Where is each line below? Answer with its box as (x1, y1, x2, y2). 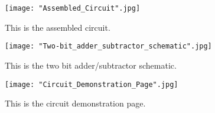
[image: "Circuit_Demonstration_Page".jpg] (5, 80, 178, 89)
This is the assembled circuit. (5, 21, 110, 33)
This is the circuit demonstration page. (5, 97, 146, 109)
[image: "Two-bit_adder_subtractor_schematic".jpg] (5, 42, 212, 51)
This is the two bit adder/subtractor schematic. (5, 59, 177, 71)
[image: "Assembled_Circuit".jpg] (5, 4, 141, 12)
